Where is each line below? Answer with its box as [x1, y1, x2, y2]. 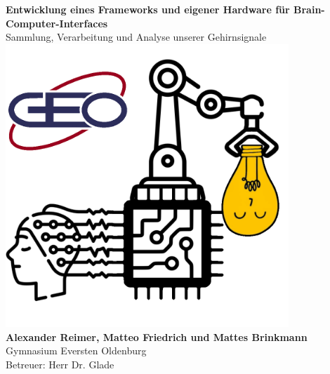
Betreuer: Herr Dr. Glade [6, 356, 114, 371]
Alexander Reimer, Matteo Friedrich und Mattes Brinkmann [6, 329, 308, 344]
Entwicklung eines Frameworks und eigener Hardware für [6, 2, 290, 16]
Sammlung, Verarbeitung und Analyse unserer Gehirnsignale [6, 29, 267, 44]
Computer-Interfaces [6, 15, 108, 30]
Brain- [293, 2, 325, 16]
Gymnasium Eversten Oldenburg [6, 343, 147, 358]
